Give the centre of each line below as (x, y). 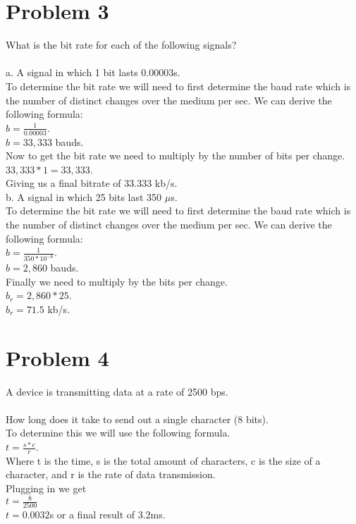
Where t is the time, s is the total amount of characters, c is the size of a (163, 460)
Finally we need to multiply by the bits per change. (117, 281)
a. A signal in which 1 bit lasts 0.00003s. (93, 72)
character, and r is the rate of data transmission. (111, 474)
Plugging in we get (46, 488)
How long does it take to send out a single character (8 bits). (137, 419)
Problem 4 (57, 357)
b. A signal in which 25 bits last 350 (84, 196)
